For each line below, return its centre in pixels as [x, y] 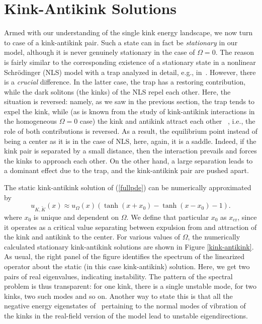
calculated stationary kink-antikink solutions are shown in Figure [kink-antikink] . [129, 246]
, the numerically [214, 237]
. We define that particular [168, 217]
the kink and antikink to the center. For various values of [92, 237]
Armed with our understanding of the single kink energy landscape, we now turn [128, 32]
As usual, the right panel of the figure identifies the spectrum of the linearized [124, 256]
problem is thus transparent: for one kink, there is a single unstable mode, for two [130, 286]
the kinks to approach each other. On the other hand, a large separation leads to [128, 160]
